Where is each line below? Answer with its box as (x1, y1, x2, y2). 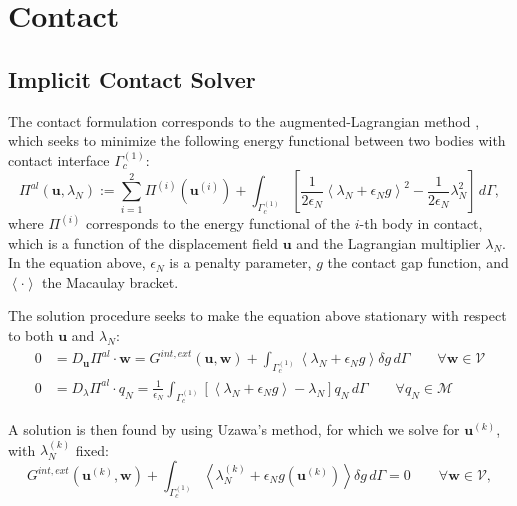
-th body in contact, (359, 213, 483, 233)
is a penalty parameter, (169, 252, 312, 273)
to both (8, 324, 54, 345)
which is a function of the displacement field (8, 232, 279, 253)
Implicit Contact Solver (8, 63, 256, 94)
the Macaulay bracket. (41, 271, 179, 292)
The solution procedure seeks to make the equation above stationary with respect (8, 305, 507, 326)
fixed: (75, 439, 109, 460)
